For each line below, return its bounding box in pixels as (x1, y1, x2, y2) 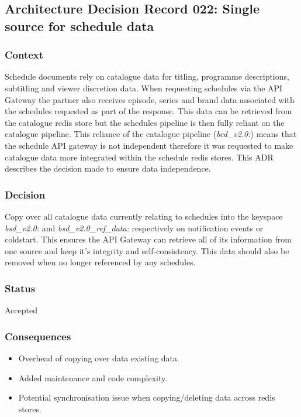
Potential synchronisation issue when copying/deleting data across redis (18, 391, 275, 404)
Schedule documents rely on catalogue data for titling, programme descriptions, (5, 70, 289, 83)
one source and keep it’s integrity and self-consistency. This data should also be (5, 244, 289, 257)
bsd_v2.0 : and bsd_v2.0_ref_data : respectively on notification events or (5, 221, 264, 234)
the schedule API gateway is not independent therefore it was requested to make (5, 139, 293, 151)
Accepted (5, 304, 37, 316)
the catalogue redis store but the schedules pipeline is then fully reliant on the (5, 116, 285, 128)
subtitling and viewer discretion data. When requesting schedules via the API (5, 81, 283, 94)
